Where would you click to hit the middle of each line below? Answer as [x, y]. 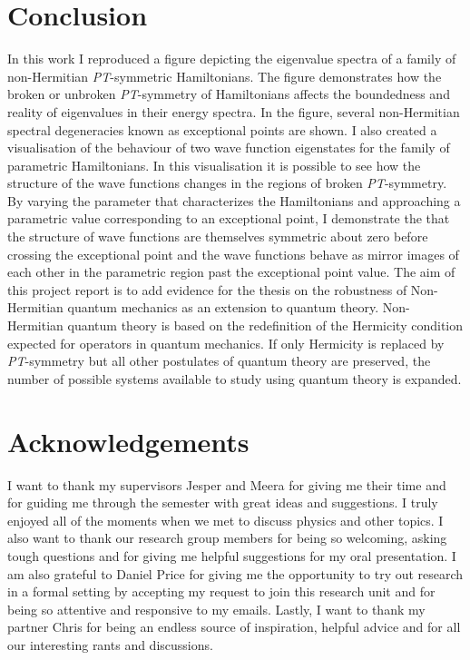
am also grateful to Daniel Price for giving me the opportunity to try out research [235, 573]
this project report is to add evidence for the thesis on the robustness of [207, 289]
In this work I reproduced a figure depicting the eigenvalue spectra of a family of [232, 59]
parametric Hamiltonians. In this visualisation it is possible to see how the [214, 165]
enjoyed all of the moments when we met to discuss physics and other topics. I [225, 520]
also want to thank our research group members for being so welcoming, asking [227, 538]
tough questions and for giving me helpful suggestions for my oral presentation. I [232, 555]
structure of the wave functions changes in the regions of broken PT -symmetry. [227, 183]
